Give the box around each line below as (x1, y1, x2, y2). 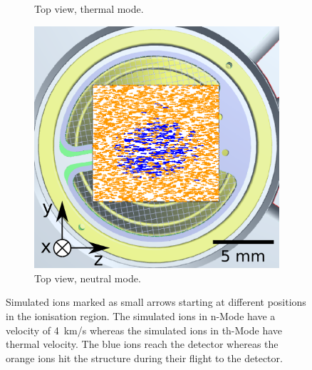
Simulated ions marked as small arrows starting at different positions (6, 294, 306, 309)
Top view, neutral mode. (34, 270, 141, 285)
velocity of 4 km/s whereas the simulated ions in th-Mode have (6, 322, 283, 337)
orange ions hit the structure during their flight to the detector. (6, 350, 283, 365)
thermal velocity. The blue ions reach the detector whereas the (6, 336, 279, 351)
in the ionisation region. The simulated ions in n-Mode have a (6, 309, 276, 323)
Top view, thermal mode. (34, 1, 144, 16)
